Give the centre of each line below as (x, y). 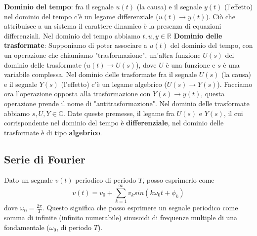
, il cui (233, 113)
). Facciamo (235, 84)
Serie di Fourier (45, 159)
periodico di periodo (106, 179)
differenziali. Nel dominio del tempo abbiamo (72, 35)
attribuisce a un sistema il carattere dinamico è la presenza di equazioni (113, 26)
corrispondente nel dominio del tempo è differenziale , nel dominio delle (114, 123)
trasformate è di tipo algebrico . (53, 132)
